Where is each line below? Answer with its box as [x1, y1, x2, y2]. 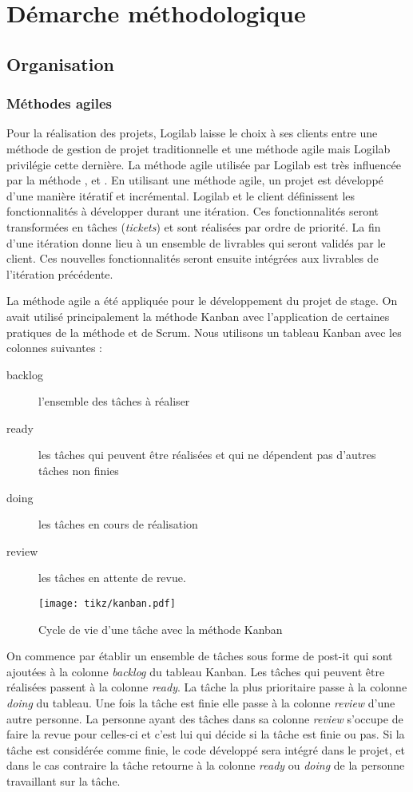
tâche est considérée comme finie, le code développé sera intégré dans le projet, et [6, 741, 405, 758]
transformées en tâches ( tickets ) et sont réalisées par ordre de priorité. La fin [6, 218, 381, 235]
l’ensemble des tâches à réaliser [38, 393, 190, 410]
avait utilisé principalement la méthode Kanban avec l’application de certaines [6, 307, 390, 324]
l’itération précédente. [6, 265, 113, 282]
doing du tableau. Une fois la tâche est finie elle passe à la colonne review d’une [6, 695, 395, 711]
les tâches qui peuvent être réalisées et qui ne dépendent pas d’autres [38, 446, 376, 463]
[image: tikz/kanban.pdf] [38, 598, 176, 610]
